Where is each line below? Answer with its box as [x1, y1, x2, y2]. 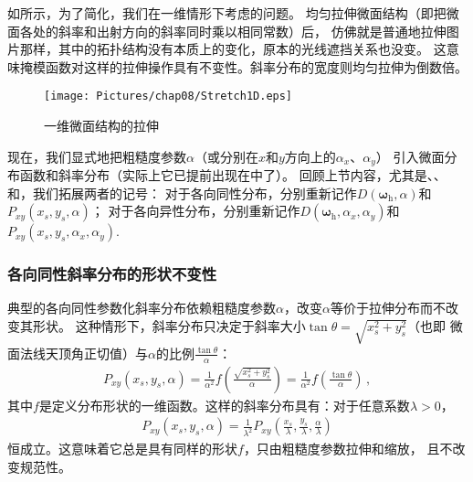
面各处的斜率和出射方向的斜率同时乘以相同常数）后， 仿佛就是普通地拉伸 [7, 21, 447, 40]
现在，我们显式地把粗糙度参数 [7, 146, 186, 166]
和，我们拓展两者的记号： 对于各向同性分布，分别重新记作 [7, 183, 357, 202]
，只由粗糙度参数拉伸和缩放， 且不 [243, 439, 453, 458]
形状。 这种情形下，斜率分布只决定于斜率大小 [32, 316, 306, 336]
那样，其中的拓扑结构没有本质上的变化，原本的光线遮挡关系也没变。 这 [19, 39, 447, 59]
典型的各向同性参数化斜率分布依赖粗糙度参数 [7, 298, 276, 317]
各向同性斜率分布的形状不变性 [7, 262, 217, 285]
